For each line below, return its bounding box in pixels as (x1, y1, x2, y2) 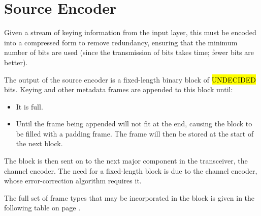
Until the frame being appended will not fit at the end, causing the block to (16, 118, 252, 129)
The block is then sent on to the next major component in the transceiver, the (4, 155, 248, 166)
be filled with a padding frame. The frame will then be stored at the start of (16, 128, 254, 139)
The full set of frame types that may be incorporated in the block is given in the (4, 192, 255, 203)
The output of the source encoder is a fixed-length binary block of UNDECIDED (4, 74, 256, 85)
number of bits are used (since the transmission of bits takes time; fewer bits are (4, 47, 254, 58)
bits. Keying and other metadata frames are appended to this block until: (4, 84, 233, 95)
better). (4, 57, 28, 67)
